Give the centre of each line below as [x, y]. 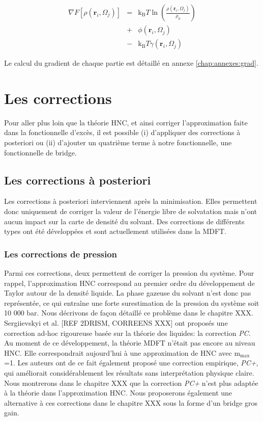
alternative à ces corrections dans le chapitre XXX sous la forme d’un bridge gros [131, 402]
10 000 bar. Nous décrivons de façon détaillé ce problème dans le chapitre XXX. [129, 313]
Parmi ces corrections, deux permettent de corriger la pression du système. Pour [129, 272]
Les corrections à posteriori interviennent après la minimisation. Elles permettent [131, 201]
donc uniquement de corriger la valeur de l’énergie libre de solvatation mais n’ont [130, 211]
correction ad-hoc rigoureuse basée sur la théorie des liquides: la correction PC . [127, 333]
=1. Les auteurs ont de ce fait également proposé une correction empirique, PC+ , [131, 363]
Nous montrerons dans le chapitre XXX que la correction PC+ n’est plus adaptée [131, 383]
